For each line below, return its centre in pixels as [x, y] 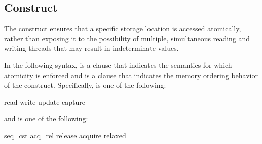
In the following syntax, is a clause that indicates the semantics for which [118, 65]
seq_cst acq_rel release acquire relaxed [65, 135]
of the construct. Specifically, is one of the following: [85, 85]
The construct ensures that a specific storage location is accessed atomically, [123, 28]
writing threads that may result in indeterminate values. [91, 48]
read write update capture [45, 101]
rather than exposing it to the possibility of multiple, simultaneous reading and [127, 38]
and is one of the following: [46, 119]
